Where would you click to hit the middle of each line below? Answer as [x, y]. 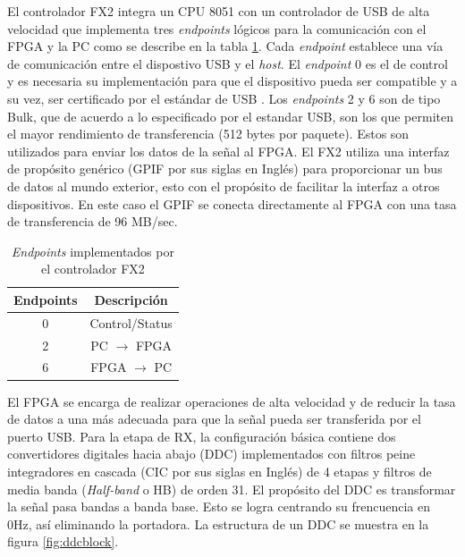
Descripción [131, 299]
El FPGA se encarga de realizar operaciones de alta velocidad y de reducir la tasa [232, 401]
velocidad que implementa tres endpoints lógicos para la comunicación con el [217, 28]
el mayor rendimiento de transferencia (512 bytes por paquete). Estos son [208, 134]
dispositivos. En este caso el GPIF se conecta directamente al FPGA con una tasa [232, 203]
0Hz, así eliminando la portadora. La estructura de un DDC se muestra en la [218, 523]
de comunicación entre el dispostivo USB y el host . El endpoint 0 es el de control [228, 63]
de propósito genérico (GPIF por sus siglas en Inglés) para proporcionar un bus [225, 169]
